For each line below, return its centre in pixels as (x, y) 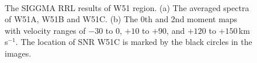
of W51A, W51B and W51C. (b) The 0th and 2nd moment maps (121, 19)
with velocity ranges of (45, 30)
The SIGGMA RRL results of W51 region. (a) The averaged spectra (127, 7)
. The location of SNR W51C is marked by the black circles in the (134, 42)
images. (18, 53)
